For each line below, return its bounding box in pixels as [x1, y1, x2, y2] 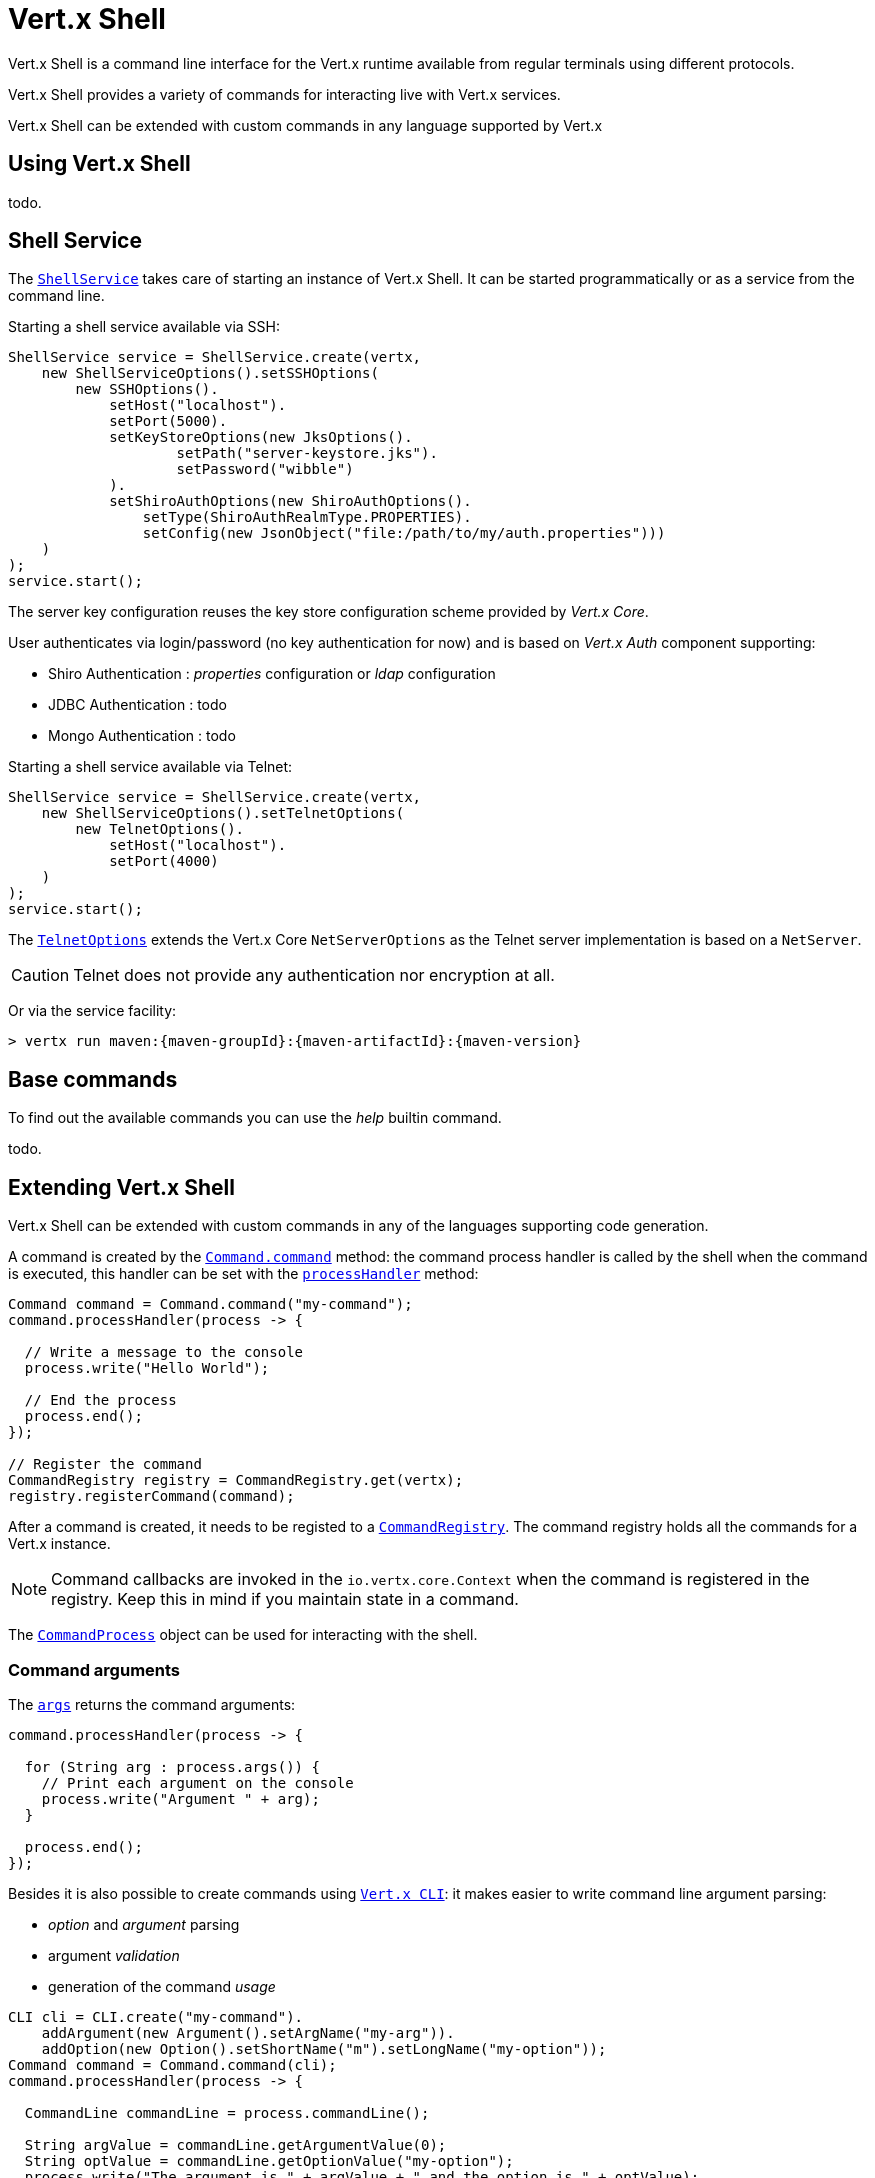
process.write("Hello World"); [24, 1360, 270, 1377]
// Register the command [8, 1456, 202, 1473]
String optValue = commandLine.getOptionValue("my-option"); [24, 2152, 514, 2169]
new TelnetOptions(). [75, 821, 245, 838]
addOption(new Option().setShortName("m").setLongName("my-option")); [41, 2040, 607, 2057]
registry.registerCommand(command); [8, 1488, 295, 1505]
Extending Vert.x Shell [8, 1174, 235, 1200]
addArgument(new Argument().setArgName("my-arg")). [41, 2024, 455, 2041]
